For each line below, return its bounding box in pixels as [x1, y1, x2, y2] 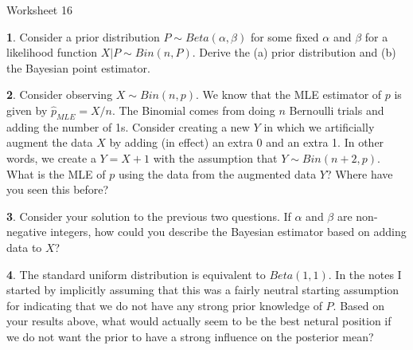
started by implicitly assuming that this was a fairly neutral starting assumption [6, 281, 399, 298]
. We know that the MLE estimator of [196, 86, 382, 103]
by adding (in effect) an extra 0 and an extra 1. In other [109, 134, 384, 151]
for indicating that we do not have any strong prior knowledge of [6, 297, 322, 313]
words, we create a [6, 149, 96, 166]
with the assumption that [153, 149, 278, 166]
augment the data [6, 134, 93, 151]
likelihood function [6, 44, 97, 61]
